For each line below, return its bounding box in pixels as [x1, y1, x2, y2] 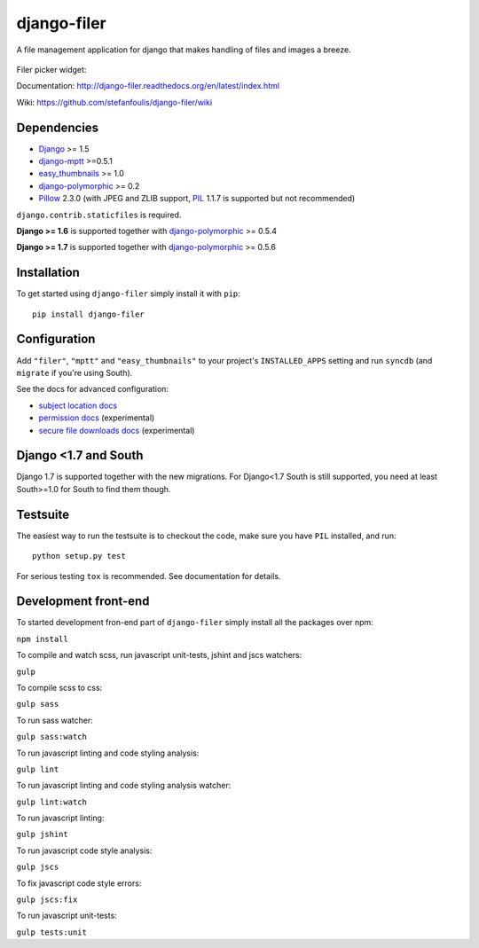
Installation [16, 265, 80, 280]
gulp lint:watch [16, 796, 88, 807]
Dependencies [16, 120, 99, 135]
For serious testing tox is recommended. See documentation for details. [16, 570, 281, 581]
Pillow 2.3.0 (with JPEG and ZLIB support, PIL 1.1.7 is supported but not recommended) [38, 193, 356, 204]
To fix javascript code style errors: [16, 878, 142, 889]
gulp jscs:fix [16, 895, 78, 905]
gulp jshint [16, 829, 68, 840]
